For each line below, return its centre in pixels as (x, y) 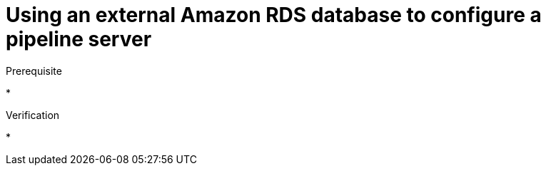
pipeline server (79, 39)
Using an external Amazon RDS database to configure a (274, 15)
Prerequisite (34, 71)
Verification (33, 115)
